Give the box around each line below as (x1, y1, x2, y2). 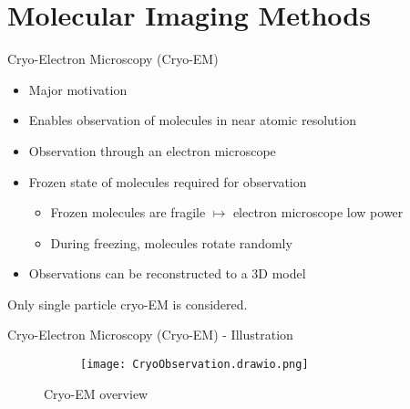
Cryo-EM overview (44, 383, 149, 403)
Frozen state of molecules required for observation (28, 172, 307, 191)
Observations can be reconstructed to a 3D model (28, 264, 306, 283)
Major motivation (28, 79, 128, 99)
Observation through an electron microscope (28, 141, 276, 160)
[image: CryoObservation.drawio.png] (80, 358, 309, 372)
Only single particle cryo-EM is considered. (7, 294, 248, 313)
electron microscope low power (232, 203, 404, 222)
